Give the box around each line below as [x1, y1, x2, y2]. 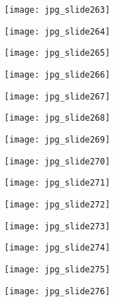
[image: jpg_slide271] [4, 178, 110, 188]
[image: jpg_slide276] [4, 286, 110, 296]
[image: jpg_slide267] [4, 91, 110, 102]
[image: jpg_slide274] [4, 243, 110, 253]
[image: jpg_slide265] [4, 48, 110, 59]
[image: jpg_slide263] [4, 5, 110, 15]
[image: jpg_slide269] [4, 134, 110, 145]
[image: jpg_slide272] [4, 199, 110, 210]
